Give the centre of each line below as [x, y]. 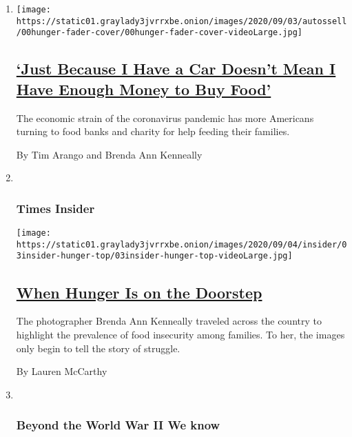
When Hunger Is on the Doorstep [139, 292]
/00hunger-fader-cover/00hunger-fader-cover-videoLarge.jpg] [159, 33]
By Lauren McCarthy [62, 371]
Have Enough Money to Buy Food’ [144, 89]
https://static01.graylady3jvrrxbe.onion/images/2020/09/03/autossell [182, 21]
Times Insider [55, 208]
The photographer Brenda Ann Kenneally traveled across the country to [169, 321]
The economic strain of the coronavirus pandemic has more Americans [165, 118]
